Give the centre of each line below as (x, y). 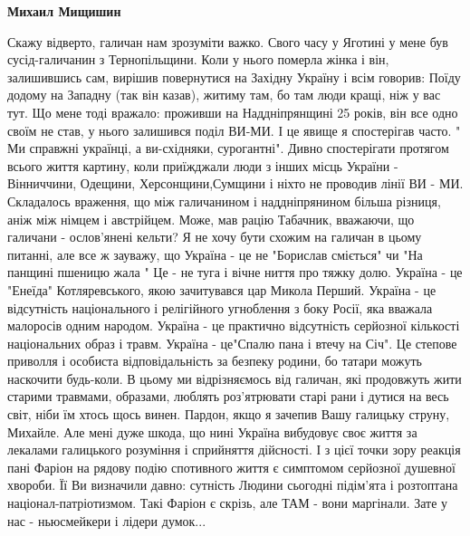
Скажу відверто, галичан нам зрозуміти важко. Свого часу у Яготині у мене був (228, 41)
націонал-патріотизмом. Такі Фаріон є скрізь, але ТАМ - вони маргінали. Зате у (228, 503)
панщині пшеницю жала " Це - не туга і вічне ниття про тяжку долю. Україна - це (235, 272)
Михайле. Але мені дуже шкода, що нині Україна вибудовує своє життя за (212, 431)
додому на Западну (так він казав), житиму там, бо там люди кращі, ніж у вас (224, 95)
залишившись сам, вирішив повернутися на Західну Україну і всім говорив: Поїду (234, 77)
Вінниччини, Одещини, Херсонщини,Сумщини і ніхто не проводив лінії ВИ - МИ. (235, 183)
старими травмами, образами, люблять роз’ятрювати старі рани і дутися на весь (228, 396)
